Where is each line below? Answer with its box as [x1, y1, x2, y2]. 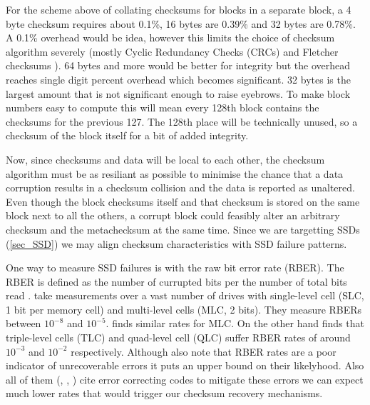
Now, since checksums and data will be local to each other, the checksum [6, 151, 325, 166]
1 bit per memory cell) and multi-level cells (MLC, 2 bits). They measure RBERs [6, 301, 362, 316]
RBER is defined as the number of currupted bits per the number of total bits [6, 274, 347, 289]
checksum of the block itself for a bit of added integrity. [6, 128, 249, 143]
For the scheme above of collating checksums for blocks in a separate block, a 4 [6, 2, 351, 16]
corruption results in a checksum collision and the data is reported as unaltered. [6, 180, 355, 195]
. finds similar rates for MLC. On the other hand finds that [106, 316, 364, 331]
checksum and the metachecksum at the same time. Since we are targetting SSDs [6, 221, 360, 236]
